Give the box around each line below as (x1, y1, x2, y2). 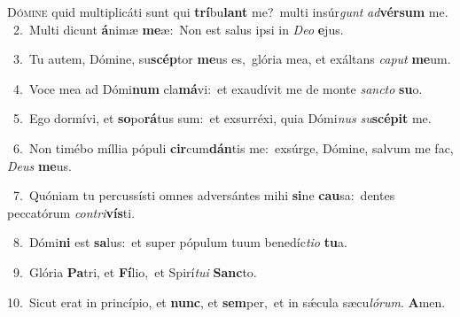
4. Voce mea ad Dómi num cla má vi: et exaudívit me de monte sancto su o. (12, 79, 423, 97)
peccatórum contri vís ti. (7, 203, 136, 221)
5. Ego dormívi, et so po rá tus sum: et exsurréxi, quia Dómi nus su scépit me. (12, 109, 432, 128)
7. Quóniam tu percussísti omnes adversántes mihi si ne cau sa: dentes (12, 186, 395, 205)
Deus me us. (7, 156, 72, 174)
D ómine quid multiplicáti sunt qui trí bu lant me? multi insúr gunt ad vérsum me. (7, 3, 448, 20)
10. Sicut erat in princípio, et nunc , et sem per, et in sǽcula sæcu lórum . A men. (7, 292, 446, 311)
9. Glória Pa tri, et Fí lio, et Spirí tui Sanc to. (12, 262, 257, 281)
